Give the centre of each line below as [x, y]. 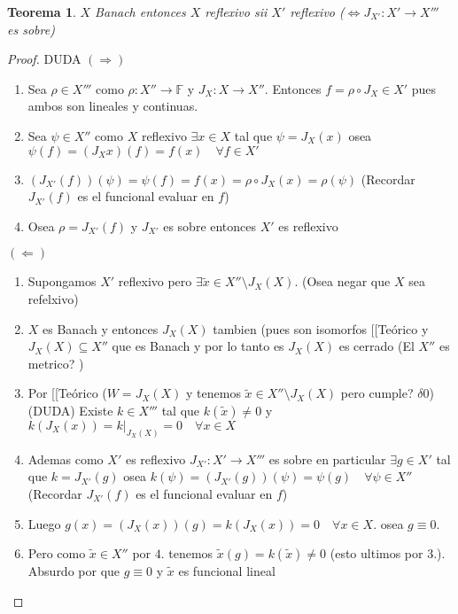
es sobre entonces [210, 225]
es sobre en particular [327, 459]
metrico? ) [56, 363]
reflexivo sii [236, 12]
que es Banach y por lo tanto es [198, 346]
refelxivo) [53, 298]
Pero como [57, 553]
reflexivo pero [155, 281]
